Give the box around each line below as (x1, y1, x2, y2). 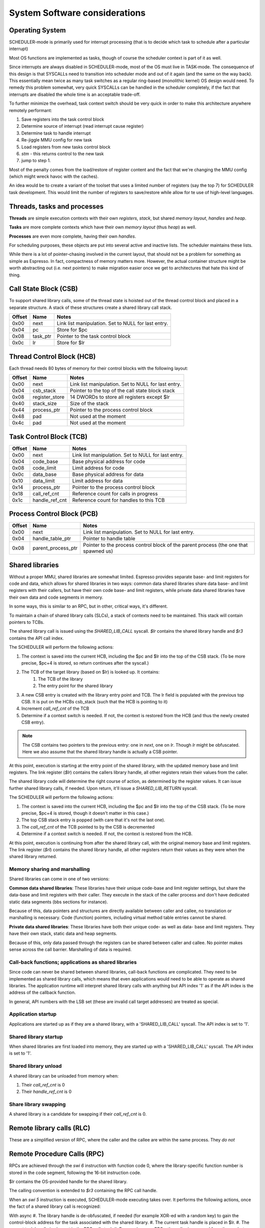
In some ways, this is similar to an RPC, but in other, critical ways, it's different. (9, 603, 168, 609)
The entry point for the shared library (38, 683, 113, 689)
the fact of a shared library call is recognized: (9, 1203, 101, 1209)
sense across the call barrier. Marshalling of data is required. (9, 946, 132, 952)
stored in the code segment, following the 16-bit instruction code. (9, 1170, 141, 1175)
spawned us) (83, 548, 113, 555)
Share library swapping (9, 1101, 66, 1108)
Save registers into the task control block (21, 116, 105, 122)
